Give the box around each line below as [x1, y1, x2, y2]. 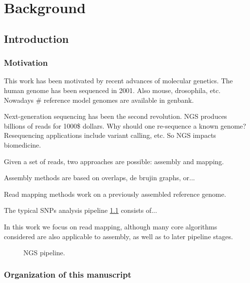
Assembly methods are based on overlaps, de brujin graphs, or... [4, 172, 195, 183]
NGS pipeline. [23, 247, 65, 258]
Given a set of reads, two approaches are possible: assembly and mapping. [4, 156, 224, 166]
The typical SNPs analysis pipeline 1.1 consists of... [4, 205, 157, 215]
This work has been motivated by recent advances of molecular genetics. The [4, 75, 233, 86]
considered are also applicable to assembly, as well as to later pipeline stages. [4, 231, 233, 241]
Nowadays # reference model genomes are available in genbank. [4, 94, 194, 105]
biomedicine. [4, 139, 41, 150]
